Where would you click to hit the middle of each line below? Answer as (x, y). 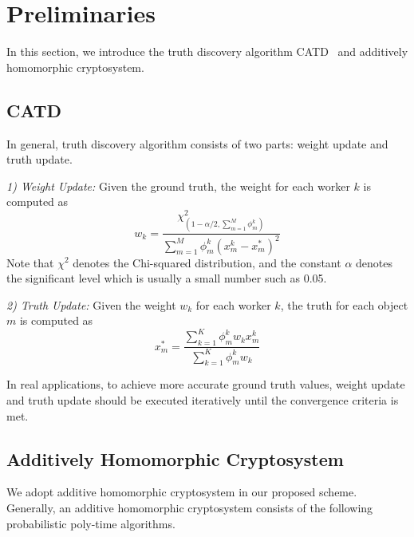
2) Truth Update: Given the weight (91, 304)
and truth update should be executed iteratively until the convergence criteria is (203, 399)
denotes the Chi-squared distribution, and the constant (207, 262)
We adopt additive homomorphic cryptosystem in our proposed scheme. (182, 492)
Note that (30, 262)
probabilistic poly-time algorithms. (91, 523)
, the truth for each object (344, 304)
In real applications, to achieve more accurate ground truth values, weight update (206, 384)
